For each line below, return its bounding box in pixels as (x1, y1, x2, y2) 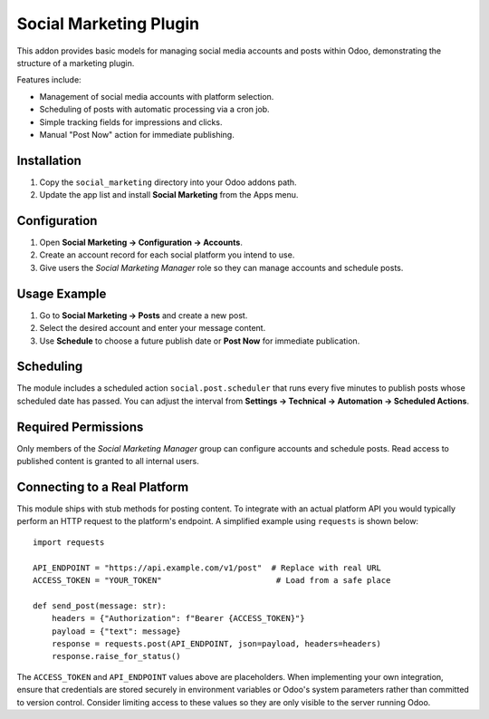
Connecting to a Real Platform (16, 479, 189, 494)
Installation (16, 152, 81, 168)
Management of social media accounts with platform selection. (39, 91, 274, 102)
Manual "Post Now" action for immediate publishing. (39, 129, 235, 140)
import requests (33, 537, 105, 548)
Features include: (16, 74, 81, 85)
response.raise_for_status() (51, 651, 181, 662)
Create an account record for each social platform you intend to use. (39, 249, 295, 260)
